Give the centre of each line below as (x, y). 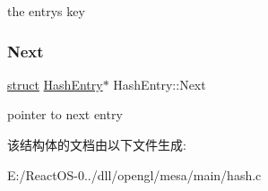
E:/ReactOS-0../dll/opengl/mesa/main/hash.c (134, 174)
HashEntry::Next (160, 84)
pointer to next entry (65, 114)
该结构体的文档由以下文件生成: (97, 144)
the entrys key (46, 11)
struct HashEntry (55, 84)
